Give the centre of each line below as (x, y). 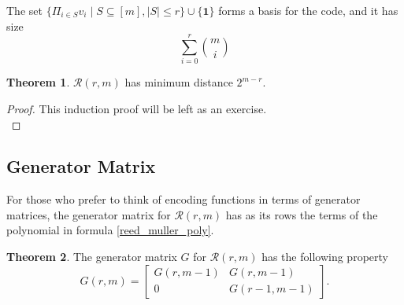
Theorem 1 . (38, 82)
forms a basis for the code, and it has (308, 10)
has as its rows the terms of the (302, 214)
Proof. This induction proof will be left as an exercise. (137, 108)
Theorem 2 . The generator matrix (92, 257)
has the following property (325, 257)
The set (24, 10)
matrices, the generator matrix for (89, 214)
